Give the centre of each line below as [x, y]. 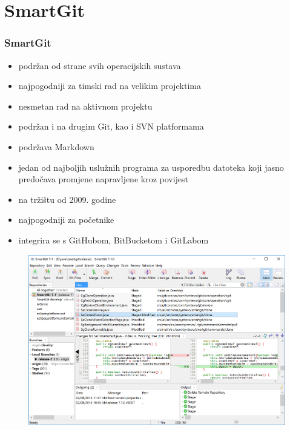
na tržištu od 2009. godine [67, 199]
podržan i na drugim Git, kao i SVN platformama [111, 126]
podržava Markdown [56, 146]
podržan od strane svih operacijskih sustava [100, 65]
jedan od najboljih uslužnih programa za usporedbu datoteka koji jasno [151, 167]
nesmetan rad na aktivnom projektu [85, 106]
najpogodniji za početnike [66, 220]
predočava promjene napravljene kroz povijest [104, 179]
